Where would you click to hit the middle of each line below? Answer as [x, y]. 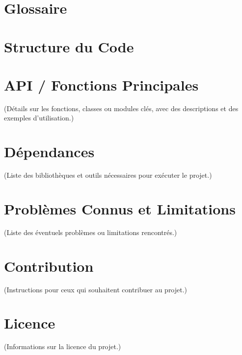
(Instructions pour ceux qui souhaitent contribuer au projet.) [96, 289]
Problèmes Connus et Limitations [120, 208]
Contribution [49, 266]
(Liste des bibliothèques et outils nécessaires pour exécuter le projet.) [108, 175]
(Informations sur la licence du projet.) [63, 346]
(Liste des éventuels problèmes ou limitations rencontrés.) [91, 232]
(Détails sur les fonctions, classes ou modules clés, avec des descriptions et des [121, 108]
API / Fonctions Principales [101, 84]
